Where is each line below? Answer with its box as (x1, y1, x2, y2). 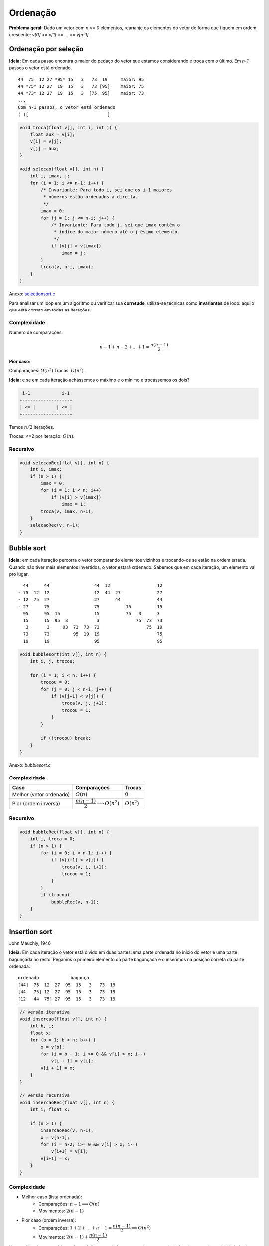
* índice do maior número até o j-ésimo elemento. (54, 229, 180, 235)
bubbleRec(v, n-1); (51, 899, 99, 905)
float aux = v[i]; (30, 131, 75, 137)
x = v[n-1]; (40, 1134, 70, 1140)
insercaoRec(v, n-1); (40, 1128, 94, 1133)
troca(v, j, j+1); (61, 700, 107, 706)
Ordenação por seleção (9, 45, 84, 53)
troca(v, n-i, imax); (40, 264, 94, 270)
